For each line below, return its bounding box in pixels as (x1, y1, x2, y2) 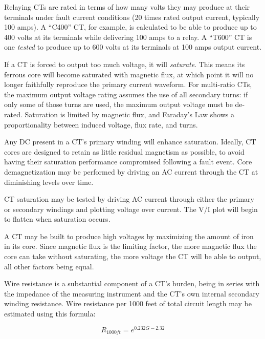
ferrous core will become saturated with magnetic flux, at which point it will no (4, 69, 254, 79)
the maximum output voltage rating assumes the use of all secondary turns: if (4, 89, 248, 99)
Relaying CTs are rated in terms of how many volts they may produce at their (4, 2, 250, 12)
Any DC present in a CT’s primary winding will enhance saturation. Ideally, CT (4, 136, 256, 147)
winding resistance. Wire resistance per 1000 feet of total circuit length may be (4, 298, 252, 309)
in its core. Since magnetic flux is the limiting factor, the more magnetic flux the (4, 241, 257, 251)
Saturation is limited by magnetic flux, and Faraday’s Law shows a (25, 109, 235, 119)
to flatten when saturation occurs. (4, 214, 111, 224)
